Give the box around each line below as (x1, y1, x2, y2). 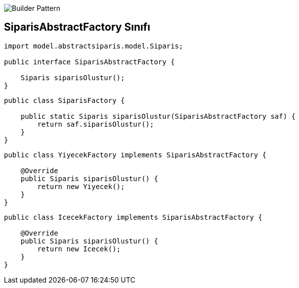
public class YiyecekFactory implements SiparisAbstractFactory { (4, 150, 267, 159)
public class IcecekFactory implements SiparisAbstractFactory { (4, 213, 262, 221)
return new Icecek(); (37, 244, 121, 253)
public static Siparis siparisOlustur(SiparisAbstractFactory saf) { (20, 112, 296, 120)
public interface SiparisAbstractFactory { (4, 57, 175, 66)
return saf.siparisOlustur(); (37, 120, 154, 128)
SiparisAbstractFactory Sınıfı (4, 21, 150, 34)
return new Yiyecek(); (37, 182, 125, 191)
